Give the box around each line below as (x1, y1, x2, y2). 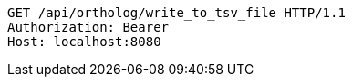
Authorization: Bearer (7, 20, 170, 34)
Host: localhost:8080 (7, 34, 161, 49)
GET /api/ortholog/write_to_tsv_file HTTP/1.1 (7, 5, 346, 20)
